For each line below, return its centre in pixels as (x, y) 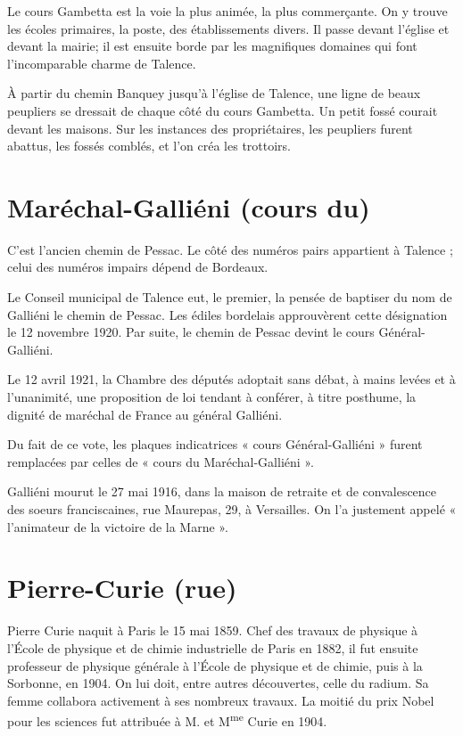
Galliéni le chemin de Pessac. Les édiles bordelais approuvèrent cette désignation (227, 314)
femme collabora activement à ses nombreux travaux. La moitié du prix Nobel (221, 700)
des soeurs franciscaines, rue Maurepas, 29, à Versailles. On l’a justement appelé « (232, 509)
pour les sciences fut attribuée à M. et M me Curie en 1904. (167, 720)
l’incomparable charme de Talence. (102, 63)
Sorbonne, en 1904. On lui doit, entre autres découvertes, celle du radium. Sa (218, 683)
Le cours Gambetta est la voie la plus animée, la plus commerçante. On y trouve (227, 11)
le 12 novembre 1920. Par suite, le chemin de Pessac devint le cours (191, 332)
